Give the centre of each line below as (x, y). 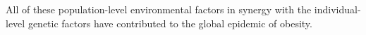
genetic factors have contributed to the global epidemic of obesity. (170, 23)
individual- (337, 9)
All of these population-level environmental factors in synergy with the (159, 9)
